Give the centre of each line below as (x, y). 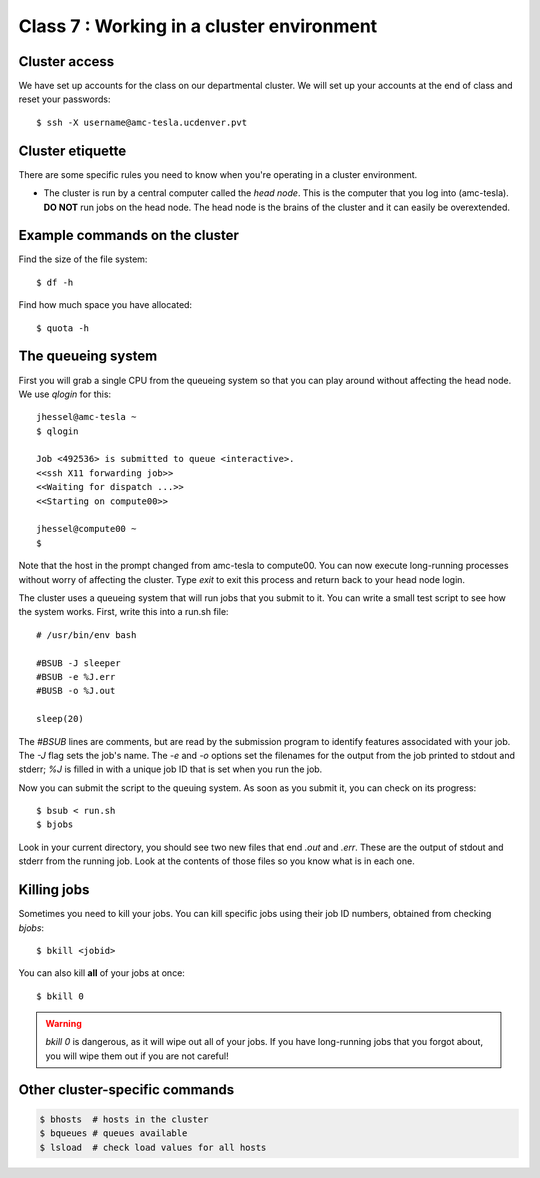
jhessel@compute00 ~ (86, 529)
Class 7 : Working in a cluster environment (198, 26)
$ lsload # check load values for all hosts (153, 1147)
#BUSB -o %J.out (76, 691)
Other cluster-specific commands (126, 1089)
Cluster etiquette (72, 150)
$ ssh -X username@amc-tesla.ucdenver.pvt (142, 122)
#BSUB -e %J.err (76, 676)
